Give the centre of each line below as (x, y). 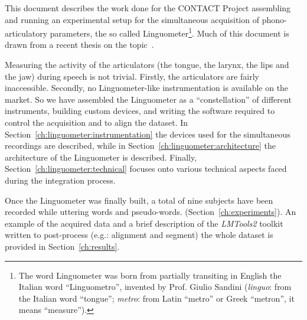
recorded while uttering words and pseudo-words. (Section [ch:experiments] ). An (151, 212)
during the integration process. (60, 180)
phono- (274, 19)
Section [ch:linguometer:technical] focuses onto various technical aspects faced (146, 169)
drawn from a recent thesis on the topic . (79, 45)
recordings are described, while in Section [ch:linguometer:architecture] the (140, 146)
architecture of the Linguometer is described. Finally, (101, 157)
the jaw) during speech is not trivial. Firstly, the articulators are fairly (132, 76)
